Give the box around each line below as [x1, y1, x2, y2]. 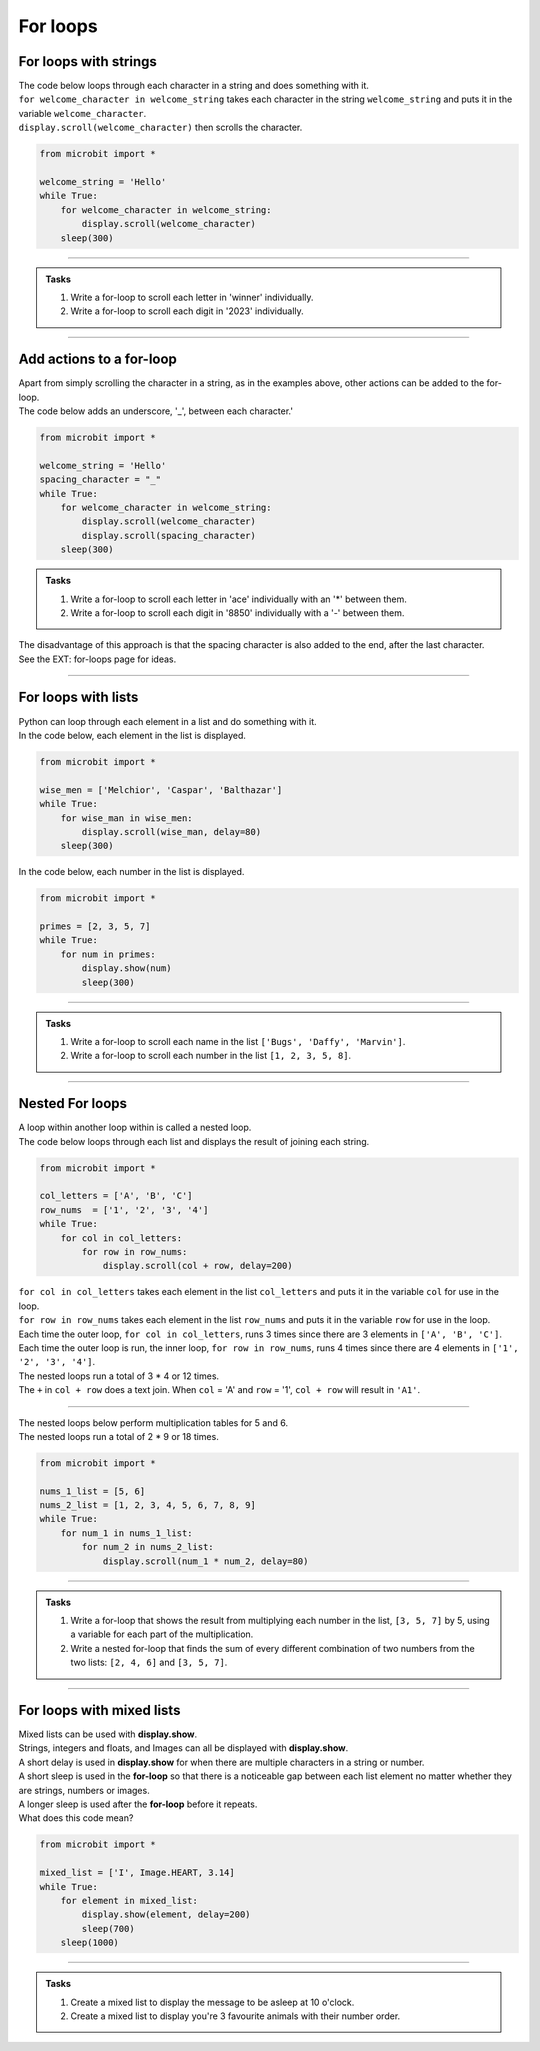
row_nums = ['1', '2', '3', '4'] [39, 1204, 209, 1215]
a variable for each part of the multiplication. [70, 1628, 254, 1640]
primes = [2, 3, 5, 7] [39, 921, 151, 932]
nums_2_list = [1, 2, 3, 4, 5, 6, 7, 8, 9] [39, 1500, 257, 1511]
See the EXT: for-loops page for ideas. [18, 653, 177, 665]
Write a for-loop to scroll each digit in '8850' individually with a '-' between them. [70, 606, 405, 619]
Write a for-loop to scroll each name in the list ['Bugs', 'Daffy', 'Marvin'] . [70, 1035, 406, 1047]
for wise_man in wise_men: [60, 812, 194, 824]
